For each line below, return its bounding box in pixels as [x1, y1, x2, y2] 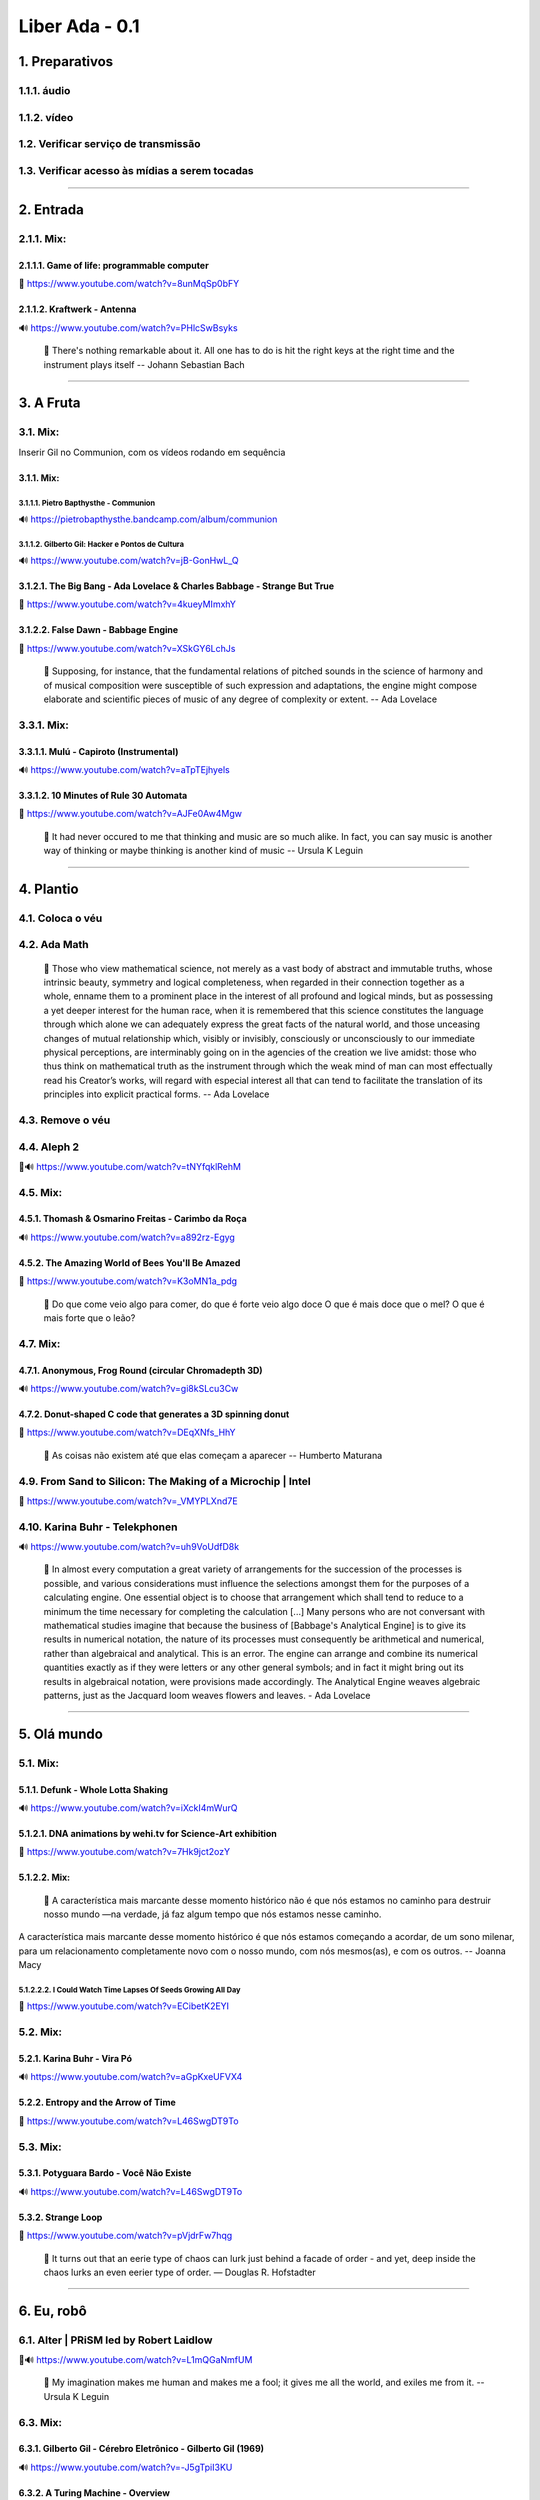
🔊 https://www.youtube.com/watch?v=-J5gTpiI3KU [18, 2461, 233, 2473]
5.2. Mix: [18, 2025, 63, 2039]
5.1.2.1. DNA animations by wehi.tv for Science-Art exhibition [18, 1827, 277, 1839]
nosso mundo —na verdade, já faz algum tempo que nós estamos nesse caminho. [43, 1908, 382, 1920]
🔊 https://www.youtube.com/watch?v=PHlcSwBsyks [18, 321, 239, 334]
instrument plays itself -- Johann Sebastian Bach [43, 358, 245, 370]
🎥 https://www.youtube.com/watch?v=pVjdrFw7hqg [18, 2230, 233, 2242]
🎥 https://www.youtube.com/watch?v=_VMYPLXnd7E [18, 1495, 239, 1507]
